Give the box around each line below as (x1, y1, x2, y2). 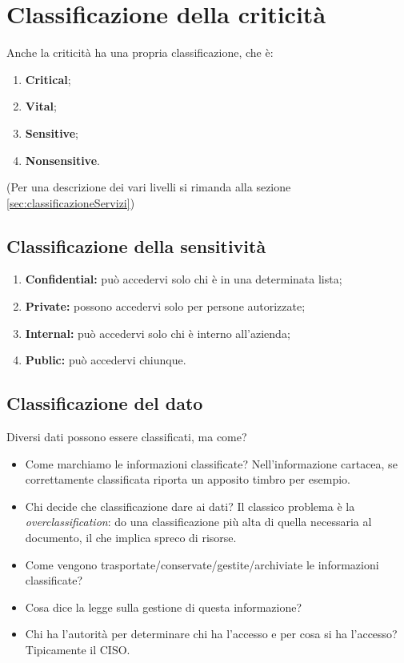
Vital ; (25, 98, 57, 115)
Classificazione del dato (6, 391, 203, 416)
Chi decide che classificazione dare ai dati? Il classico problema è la (25, 497, 355, 514)
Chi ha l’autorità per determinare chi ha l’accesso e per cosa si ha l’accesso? (25, 625, 398, 642)
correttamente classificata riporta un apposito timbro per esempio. (25, 471, 350, 488)
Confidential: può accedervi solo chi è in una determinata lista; (25, 271, 342, 287)
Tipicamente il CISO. (25, 641, 130, 657)
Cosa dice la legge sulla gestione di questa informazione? (25, 598, 302, 615)
